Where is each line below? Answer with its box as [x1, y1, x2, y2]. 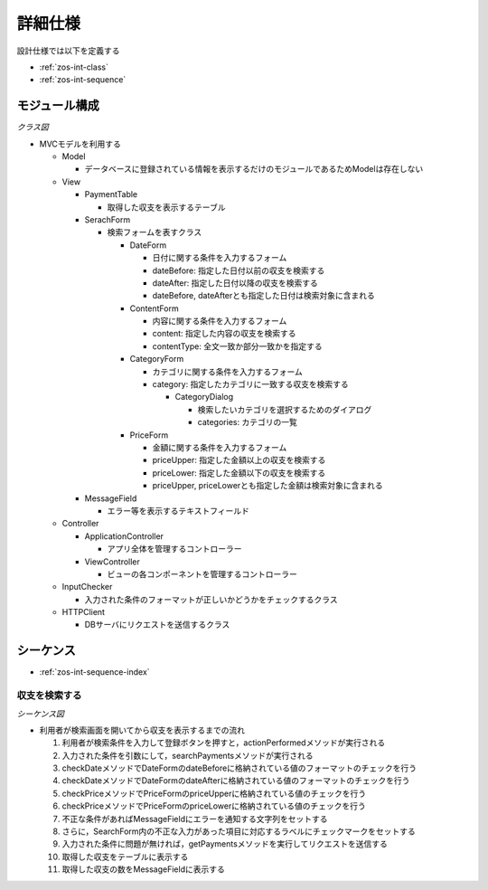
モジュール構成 [16, 98, 99, 113]
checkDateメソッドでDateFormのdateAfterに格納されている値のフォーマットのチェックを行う [61, 775, 410, 786]
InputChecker [61, 582, 113, 592]
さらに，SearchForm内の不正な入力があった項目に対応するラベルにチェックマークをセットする [61, 826, 416, 837]
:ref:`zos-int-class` [39, 62, 108, 72]
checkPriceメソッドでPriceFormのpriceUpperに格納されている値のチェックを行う [61, 788, 366, 799]
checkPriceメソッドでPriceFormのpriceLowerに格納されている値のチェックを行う [61, 800, 366, 811]
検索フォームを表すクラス [107, 227, 202, 238]
